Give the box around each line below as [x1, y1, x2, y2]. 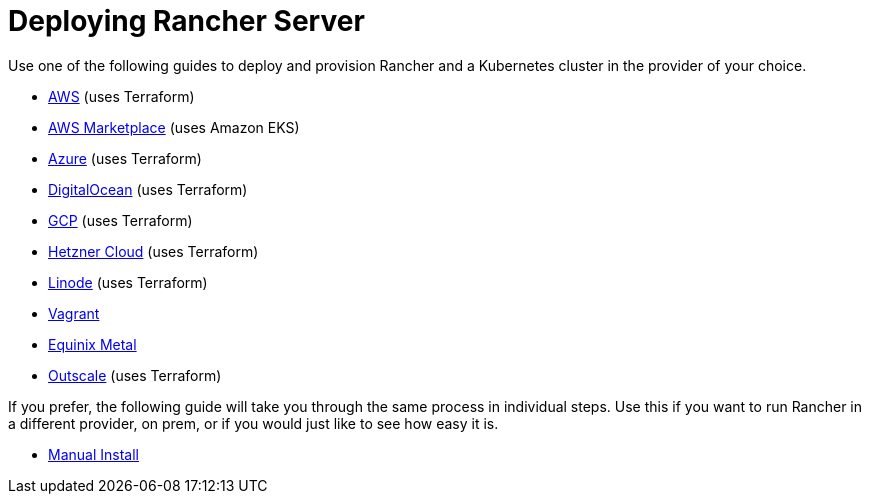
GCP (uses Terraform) [48, 211, 193, 229]
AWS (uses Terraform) [48, 87, 195, 105]
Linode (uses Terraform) [48, 273, 208, 291]
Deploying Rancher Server [8, 4, 365, 38]
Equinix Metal [48, 335, 137, 353]
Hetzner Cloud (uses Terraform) [48, 242, 259, 260]
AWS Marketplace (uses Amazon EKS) [48, 118, 300, 136]
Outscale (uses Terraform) [48, 366, 222, 384]
